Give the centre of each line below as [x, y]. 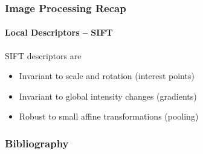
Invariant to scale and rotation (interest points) [107, 76]
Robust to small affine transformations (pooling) [109, 116]
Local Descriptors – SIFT [59, 32]
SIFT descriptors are [43, 55]
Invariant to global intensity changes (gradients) [108, 96]
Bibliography [37, 143]
